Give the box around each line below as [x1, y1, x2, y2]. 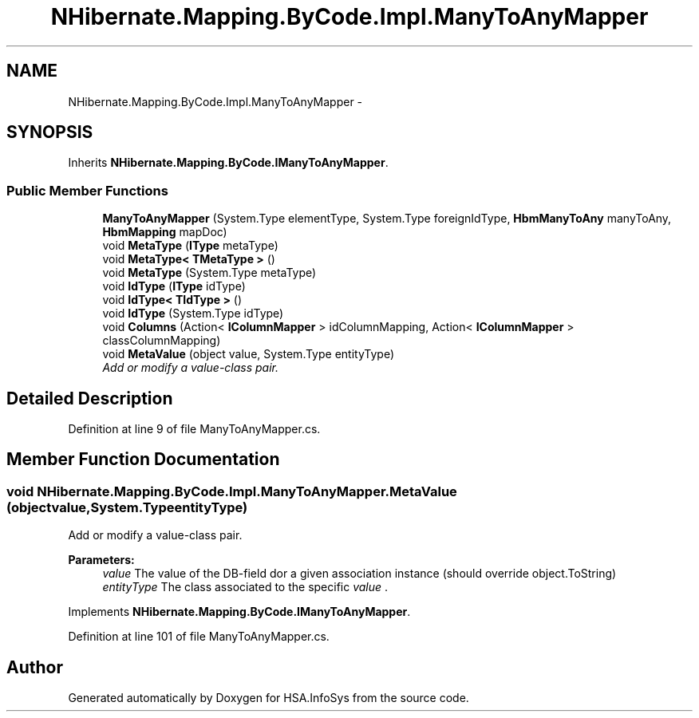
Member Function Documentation [6, 449, 280, 470]
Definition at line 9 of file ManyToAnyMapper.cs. [68, 422, 321, 436]
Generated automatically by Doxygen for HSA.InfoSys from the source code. [68, 691, 469, 705]
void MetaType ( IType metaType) [102, 239, 278, 253]
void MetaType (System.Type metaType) [102, 266, 317, 280]
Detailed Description [6, 388, 173, 408]
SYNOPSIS [6, 122, 93, 143]
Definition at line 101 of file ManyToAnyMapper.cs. [68, 629, 330, 644]
